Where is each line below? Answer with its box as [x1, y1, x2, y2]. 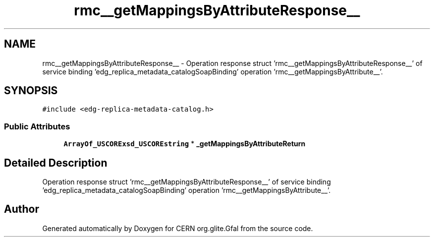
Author [4, 203, 39, 216]
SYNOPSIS [4, 84, 58, 97]
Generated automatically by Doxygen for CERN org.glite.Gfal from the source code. [42, 224, 313, 233]
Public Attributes [4, 121, 70, 131]
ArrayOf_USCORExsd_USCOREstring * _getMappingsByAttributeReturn [63, 139, 306, 148]
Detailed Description [4, 156, 108, 169]
